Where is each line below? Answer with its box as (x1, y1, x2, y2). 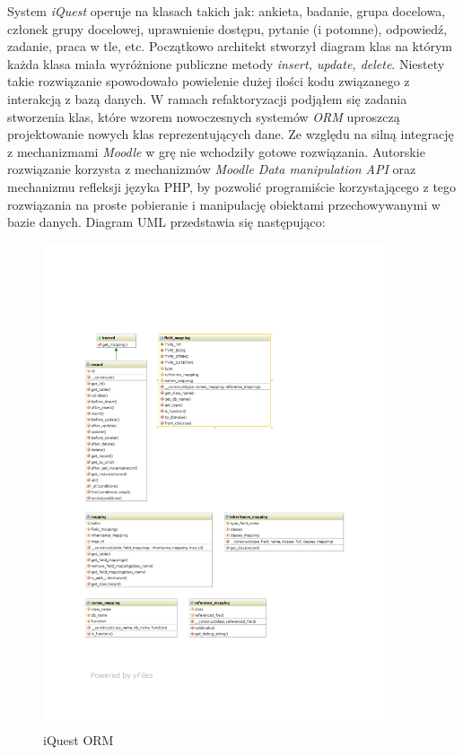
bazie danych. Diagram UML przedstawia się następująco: (7, 213, 326, 231)
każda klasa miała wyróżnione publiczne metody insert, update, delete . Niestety (7, 54, 445, 73)
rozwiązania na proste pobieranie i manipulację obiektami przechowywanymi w (7, 195, 441, 213)
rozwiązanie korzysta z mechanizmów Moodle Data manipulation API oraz (7, 160, 416, 178)
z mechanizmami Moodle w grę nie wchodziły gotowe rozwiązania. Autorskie (7, 142, 425, 161)
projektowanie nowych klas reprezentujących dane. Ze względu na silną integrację (7, 125, 454, 143)
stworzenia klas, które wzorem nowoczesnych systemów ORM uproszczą (7, 107, 400, 126)
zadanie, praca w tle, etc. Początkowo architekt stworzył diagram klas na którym (7, 37, 452, 56)
